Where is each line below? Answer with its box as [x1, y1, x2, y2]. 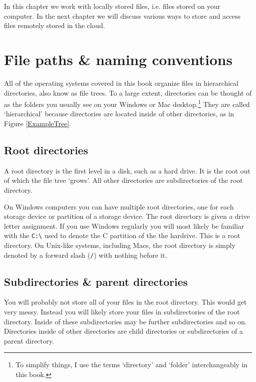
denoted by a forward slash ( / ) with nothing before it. [4, 249, 167, 260]
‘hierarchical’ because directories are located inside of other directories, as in [4, 108, 234, 119]
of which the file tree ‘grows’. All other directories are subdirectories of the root [4, 175, 243, 185]
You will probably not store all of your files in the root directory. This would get [4, 297, 247, 307]
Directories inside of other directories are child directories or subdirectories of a [4, 326, 243, 336]
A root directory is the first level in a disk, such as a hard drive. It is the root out [4, 165, 251, 175]
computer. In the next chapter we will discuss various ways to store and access [4, 10, 241, 21]
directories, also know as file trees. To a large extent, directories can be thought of [4, 87, 252, 98]
